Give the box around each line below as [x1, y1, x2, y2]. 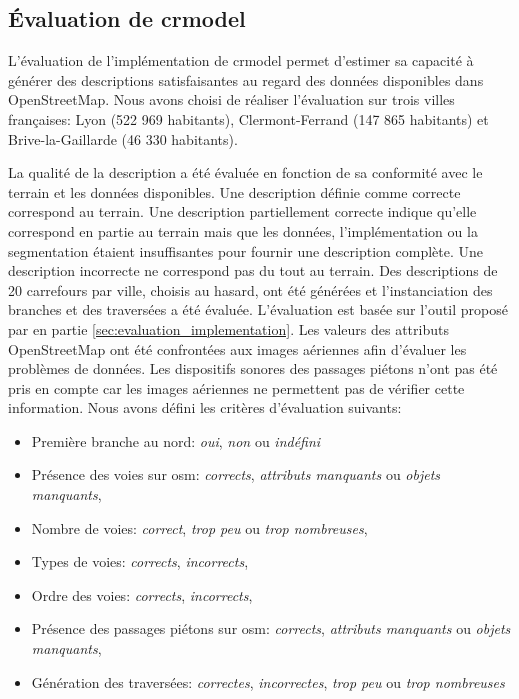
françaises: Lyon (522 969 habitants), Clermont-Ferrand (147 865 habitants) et [8, 108, 489, 129]
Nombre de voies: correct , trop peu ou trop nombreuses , [31, 517, 368, 538]
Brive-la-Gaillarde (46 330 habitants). [8, 128, 238, 149]
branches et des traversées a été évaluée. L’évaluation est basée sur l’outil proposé [8, 299, 508, 320]
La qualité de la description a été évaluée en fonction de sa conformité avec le [8, 162, 483, 183]
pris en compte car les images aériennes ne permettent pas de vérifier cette [8, 377, 465, 398]
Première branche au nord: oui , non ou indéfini [31, 430, 321, 451]
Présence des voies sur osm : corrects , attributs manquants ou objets [31, 464, 441, 485]
